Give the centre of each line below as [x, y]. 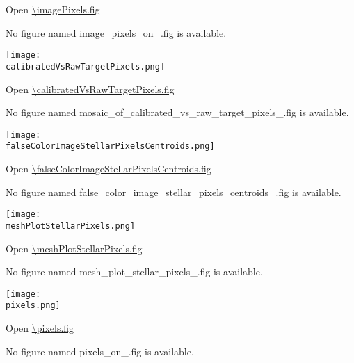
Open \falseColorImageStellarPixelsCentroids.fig [108, 168]
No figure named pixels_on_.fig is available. [100, 351]
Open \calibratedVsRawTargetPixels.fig [90, 89]
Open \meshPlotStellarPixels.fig [74, 248]
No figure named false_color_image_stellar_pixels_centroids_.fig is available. [174, 192]
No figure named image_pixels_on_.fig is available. [116, 32]
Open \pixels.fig [40, 328]
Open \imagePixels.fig [53, 9]
